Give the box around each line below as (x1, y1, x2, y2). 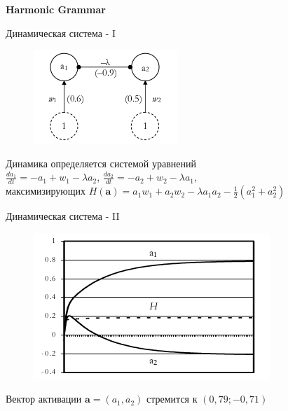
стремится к (146, 391, 198, 406)
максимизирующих (6, 183, 86, 198)
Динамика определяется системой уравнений (6, 155, 196, 170)
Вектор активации (6, 391, 82, 406)
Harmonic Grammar (6, 2, 106, 16)
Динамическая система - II (6, 209, 120, 223)
